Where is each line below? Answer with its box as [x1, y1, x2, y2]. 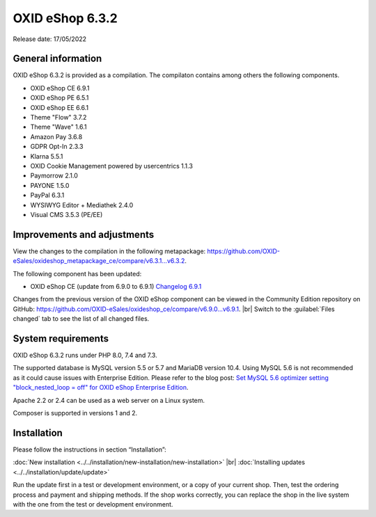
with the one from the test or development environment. [13, 500, 173, 508]
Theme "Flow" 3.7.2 [30, 113, 87, 122]
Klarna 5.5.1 [30, 152, 63, 160]
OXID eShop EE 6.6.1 [30, 103, 89, 111]
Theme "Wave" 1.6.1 [30, 122, 87, 132]
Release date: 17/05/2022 [13, 35, 87, 43]
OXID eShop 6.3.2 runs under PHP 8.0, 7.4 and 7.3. [13, 351, 157, 360]
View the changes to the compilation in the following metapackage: [13, 247, 206, 255]
